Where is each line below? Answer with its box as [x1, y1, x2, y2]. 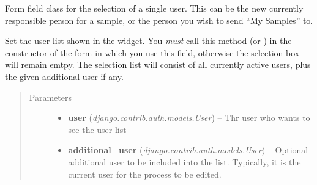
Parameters [29, 90, 72, 103]
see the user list [68, 123, 127, 136]
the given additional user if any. [5, 70, 124, 82]
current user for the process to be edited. [68, 167, 222, 180]
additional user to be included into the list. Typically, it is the [68, 155, 301, 168]
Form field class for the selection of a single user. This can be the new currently [5, 2, 304, 14]
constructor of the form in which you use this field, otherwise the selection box [5, 46, 300, 59]
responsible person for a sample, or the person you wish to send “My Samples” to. [5, 13, 313, 26]
